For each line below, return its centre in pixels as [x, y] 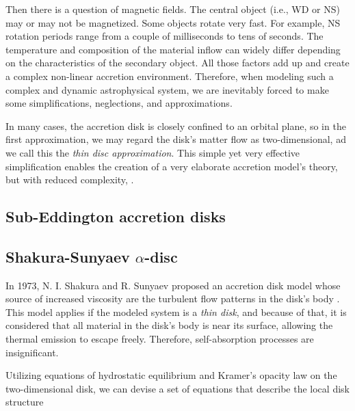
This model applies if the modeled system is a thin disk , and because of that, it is [176, 311]
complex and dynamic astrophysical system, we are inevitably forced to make [167, 89]
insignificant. [32, 352]
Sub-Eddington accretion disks [116, 216]
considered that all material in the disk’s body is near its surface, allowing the [169, 325]
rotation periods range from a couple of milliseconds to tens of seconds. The [165, 36]
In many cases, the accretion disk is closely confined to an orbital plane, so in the [176, 125]
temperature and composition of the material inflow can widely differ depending [173, 49]
